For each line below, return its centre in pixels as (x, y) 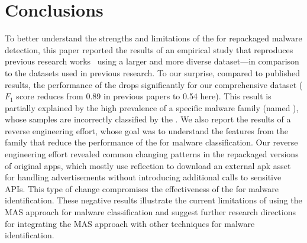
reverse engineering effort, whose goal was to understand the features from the (146, 130)
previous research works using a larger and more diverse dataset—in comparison (152, 61)
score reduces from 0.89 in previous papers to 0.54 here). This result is (144, 96)
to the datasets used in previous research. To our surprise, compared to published (153, 72)
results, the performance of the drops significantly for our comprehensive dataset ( (154, 84)
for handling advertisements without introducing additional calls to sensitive (143, 177)
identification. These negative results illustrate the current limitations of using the (153, 200)
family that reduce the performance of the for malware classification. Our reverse (151, 142)
